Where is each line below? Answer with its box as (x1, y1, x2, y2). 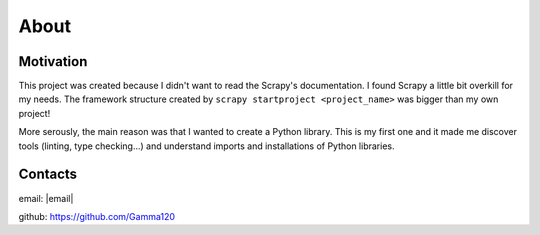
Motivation (18, 53, 88, 70)
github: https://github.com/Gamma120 (18, 210, 175, 222)
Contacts (18, 166, 78, 183)
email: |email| (18, 192, 74, 204)
